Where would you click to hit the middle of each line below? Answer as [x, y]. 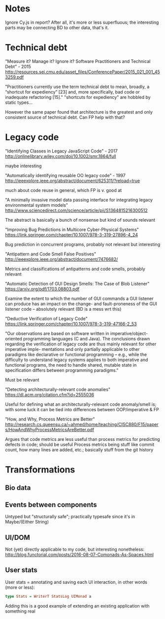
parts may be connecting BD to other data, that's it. [57, 27]
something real [20, 611]
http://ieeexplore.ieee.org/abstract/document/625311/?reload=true [73, 181]
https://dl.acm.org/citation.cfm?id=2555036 [50, 394]
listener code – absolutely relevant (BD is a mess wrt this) [63, 309]
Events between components [51, 504]
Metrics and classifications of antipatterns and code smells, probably [75, 269]
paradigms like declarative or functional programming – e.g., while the [76, 354]
